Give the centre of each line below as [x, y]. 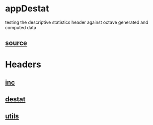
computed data [21, 27]
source [16, 43]
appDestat [27, 9]
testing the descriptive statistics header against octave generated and [77, 22]
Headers [23, 64]
